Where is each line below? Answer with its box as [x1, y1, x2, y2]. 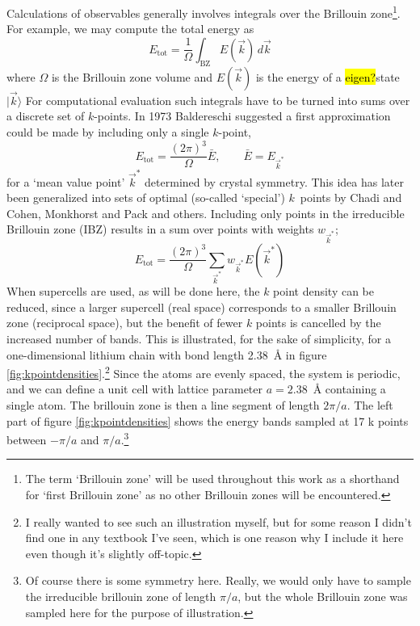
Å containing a [313, 380, 386, 397]
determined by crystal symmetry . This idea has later [145, 173, 404, 190]
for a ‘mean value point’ [6, 173, 125, 190]
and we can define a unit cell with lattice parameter [6, 380, 263, 397]
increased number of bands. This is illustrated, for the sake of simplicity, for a [6, 330, 391, 347]
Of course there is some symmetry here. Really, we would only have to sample [25, 572, 411, 589]
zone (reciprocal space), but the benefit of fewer [6, 314, 243, 331]
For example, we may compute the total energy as [6, 20, 254, 37]
